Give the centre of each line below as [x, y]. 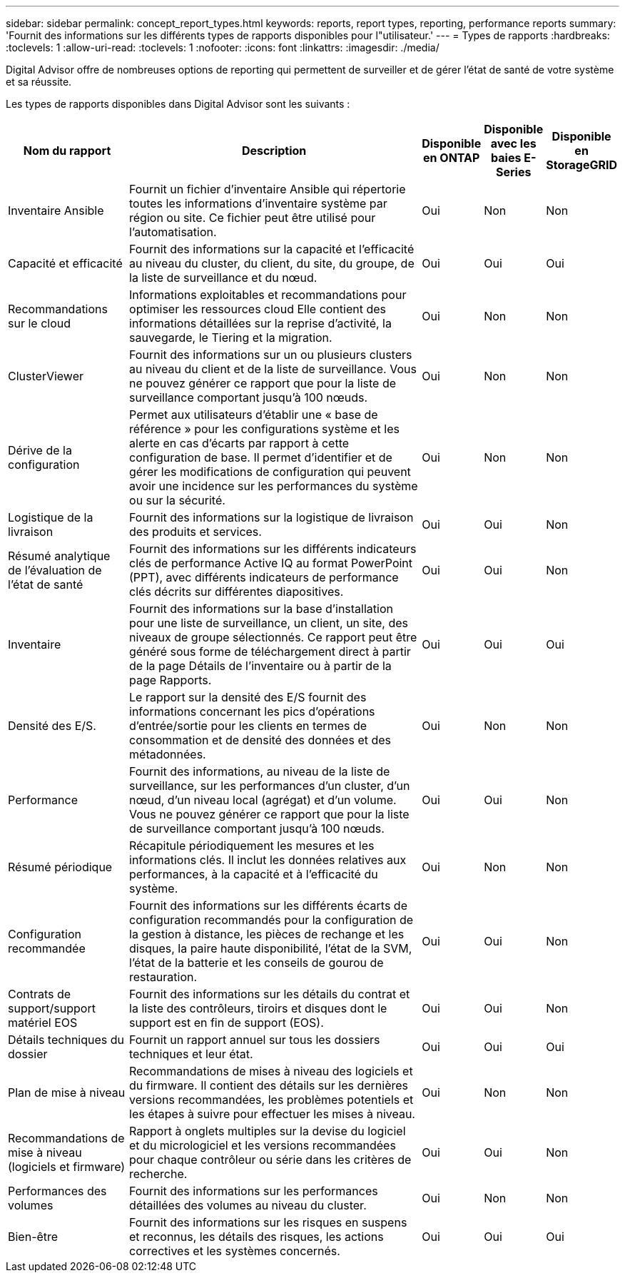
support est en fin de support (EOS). [227, 1023]
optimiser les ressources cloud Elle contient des [258, 309]
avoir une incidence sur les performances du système [274, 486]
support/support [52, 1008]
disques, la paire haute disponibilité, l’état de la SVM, [271, 948]
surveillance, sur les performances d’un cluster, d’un [270, 786]
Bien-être [33, 1237]
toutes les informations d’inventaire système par [258, 203]
